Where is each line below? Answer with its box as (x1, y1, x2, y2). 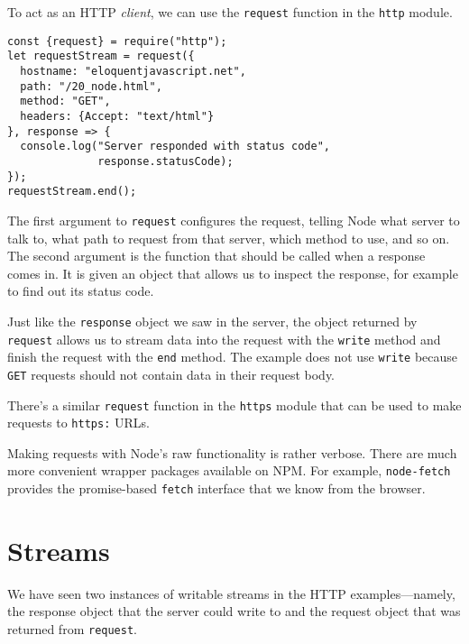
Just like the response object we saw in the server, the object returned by (7, 311, 418, 330)
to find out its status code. (7, 281, 154, 300)
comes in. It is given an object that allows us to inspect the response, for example (7, 263, 458, 282)
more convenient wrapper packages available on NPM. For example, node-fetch (7, 461, 451, 480)
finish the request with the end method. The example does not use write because (7, 347, 458, 366)
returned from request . (7, 620, 137, 639)
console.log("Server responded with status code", (20, 140, 330, 153)
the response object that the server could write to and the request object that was (7, 602, 461, 621)
